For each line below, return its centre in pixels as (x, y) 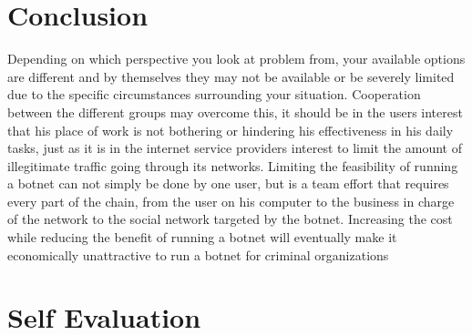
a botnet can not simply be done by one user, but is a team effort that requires (228, 183)
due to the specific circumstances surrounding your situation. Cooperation (214, 94)
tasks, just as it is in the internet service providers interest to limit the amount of (235, 148)
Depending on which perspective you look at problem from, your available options (236, 59)
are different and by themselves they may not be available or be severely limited (231, 76)
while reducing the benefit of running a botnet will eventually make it (202, 237)
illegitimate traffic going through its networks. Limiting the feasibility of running (233, 165)
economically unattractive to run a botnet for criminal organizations (198, 254)
